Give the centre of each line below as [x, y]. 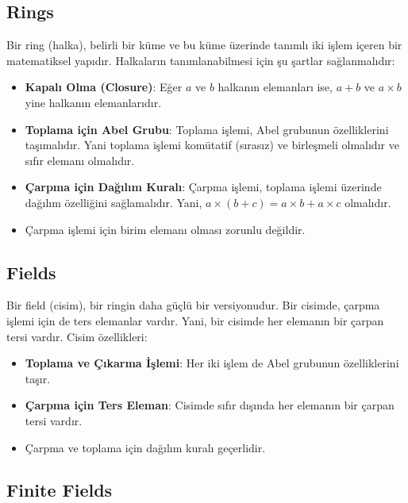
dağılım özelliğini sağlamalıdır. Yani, [114, 202]
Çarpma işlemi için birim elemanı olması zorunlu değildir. [165, 229]
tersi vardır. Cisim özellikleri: [77, 336]
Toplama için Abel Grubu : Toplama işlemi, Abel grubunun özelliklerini [207, 129]
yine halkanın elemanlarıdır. [93, 102]
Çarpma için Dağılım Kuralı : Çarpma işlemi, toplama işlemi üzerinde [203, 187]
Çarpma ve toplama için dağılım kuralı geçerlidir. [145, 447]
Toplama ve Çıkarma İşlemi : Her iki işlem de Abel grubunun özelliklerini [212, 363]
